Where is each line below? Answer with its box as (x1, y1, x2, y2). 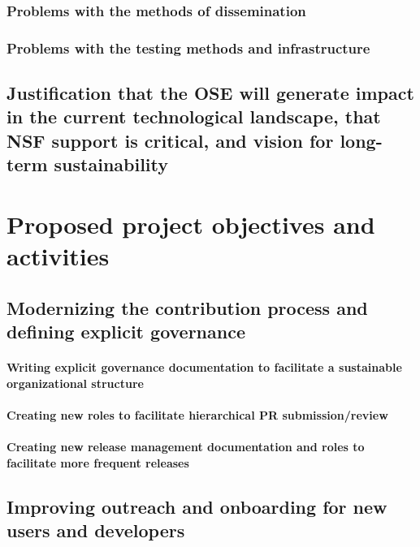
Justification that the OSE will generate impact (6, 80, 414, 106)
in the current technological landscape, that (6, 104, 381, 129)
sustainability (54, 152, 169, 177)
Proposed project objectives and (6, 207, 375, 240)
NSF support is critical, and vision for (6, 127, 334, 153)
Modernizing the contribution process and (6, 295, 368, 320)
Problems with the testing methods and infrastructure (6, 37, 370, 58)
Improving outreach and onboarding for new (6, 493, 388, 519)
